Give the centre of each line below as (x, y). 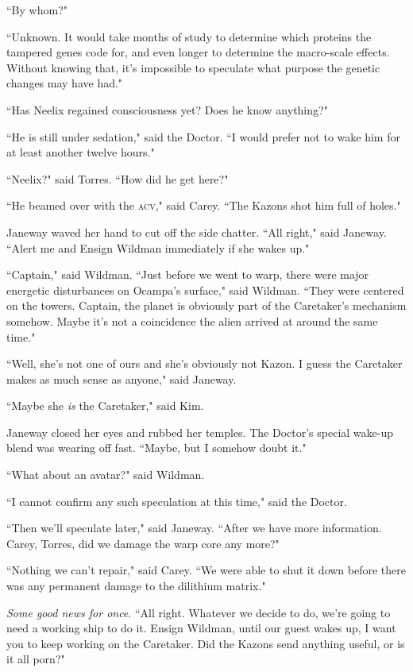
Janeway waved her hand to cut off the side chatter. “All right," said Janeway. (197, 232)
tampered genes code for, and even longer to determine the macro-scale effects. (198, 52)
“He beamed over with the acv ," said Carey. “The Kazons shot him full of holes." (204, 205)
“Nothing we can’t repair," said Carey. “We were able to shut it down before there (206, 570)
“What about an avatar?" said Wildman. (106, 475)
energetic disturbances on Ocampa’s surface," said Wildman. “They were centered (205, 290)
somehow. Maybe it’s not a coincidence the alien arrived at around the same (192, 321)
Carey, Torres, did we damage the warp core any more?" (143, 543)
